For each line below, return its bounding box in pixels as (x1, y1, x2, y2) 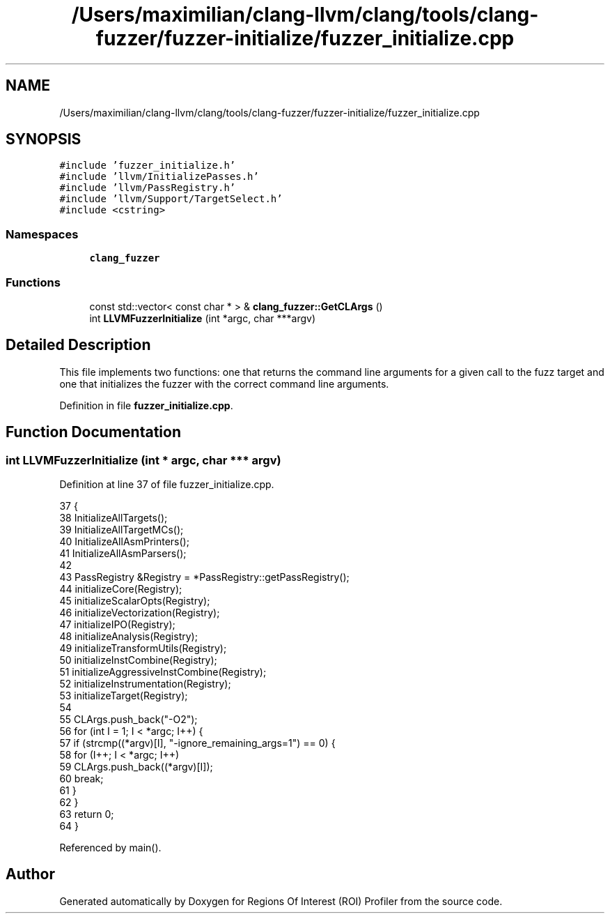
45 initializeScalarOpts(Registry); (59, 595, 210, 607)
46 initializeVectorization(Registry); (59, 607, 220, 618)
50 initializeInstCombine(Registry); (59, 654, 217, 666)
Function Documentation (6, 423, 181, 441)
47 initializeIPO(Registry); (59, 618, 175, 630)
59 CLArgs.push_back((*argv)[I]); (59, 761, 213, 773)
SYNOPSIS (6, 130, 81, 149)
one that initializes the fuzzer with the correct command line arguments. (59, 377, 389, 390)
